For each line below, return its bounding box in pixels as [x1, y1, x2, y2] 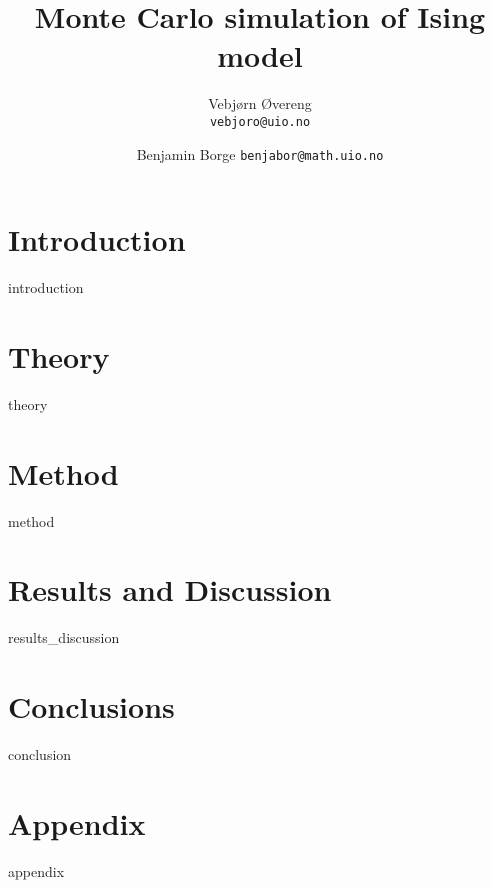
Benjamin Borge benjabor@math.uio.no [136, 143, 384, 164]
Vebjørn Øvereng [208, 93, 312, 114]
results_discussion [8, 627, 120, 648]
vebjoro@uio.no [209, 114, 311, 129]
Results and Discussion [8, 569, 332, 610]
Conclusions [8, 686, 175, 727]
